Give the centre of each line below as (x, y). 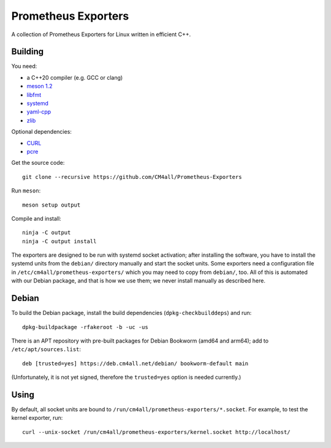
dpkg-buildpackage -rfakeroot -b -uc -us (85, 327)
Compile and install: (36, 218)
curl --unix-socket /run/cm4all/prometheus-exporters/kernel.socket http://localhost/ (156, 432)
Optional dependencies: (41, 132)
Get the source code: (38, 163)
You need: (24, 66)
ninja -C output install (59, 241)
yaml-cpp (39, 112)
